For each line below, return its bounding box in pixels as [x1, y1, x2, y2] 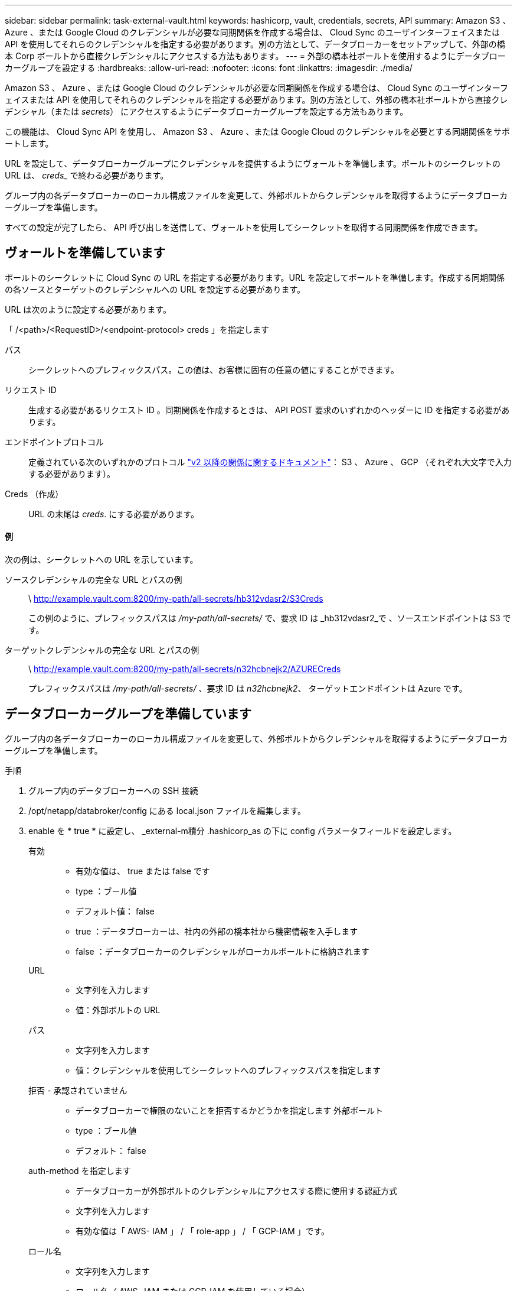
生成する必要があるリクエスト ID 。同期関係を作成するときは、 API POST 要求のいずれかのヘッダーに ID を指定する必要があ [28, 404, 510, 415]
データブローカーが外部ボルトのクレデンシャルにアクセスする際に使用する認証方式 [76, 1185, 398, 1196]
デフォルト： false [76, 1145, 146, 1156]
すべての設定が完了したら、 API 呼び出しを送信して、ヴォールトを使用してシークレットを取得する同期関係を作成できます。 [5, 222, 483, 232]
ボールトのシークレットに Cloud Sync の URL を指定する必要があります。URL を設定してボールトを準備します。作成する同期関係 [5, 272, 505, 283]
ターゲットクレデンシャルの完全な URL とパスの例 [5, 645, 199, 656]
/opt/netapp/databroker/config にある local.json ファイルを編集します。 [28, 805, 306, 816]
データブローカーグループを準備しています [5, 706, 252, 722]
